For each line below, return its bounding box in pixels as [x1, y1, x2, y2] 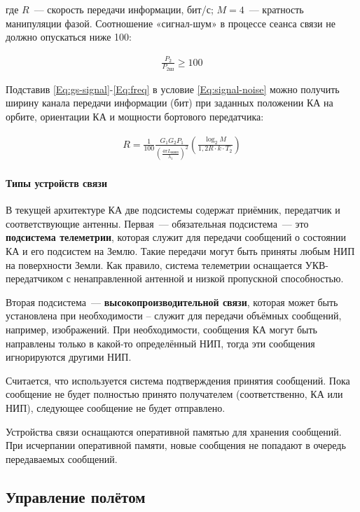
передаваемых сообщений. [6, 451, 118, 466]
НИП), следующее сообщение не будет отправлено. [6, 400, 226, 415]
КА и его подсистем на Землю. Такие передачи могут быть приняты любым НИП [6, 244, 355, 258]
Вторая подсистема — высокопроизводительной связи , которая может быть [6, 294, 338, 309]
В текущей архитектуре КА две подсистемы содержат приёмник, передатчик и [6, 202, 340, 217]
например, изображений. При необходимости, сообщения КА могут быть [6, 322, 317, 336]
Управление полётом [6, 485, 146, 507]
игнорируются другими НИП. [6, 350, 132, 364]
